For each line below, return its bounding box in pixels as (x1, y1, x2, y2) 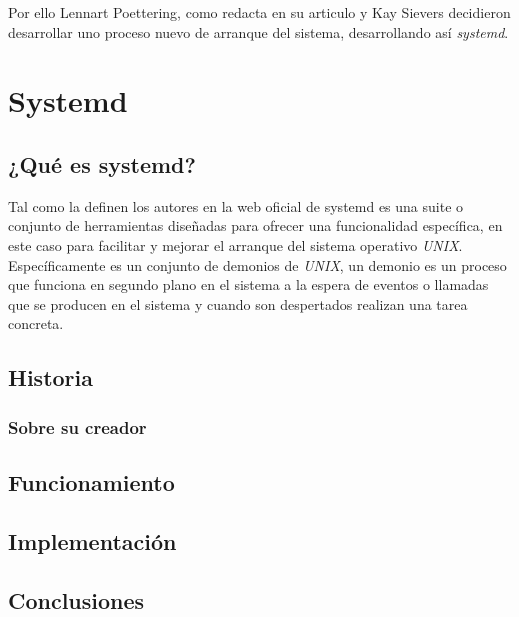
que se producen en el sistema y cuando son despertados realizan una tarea (8, 293, 468, 314)
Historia (8, 362, 93, 393)
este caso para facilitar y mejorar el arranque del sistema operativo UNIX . (8, 234, 463, 255)
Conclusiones (8, 584, 145, 615)
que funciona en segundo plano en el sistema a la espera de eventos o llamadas (8, 274, 489, 295)
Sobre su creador (8, 414, 147, 439)
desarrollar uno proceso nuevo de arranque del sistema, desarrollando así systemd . (8, 21, 509, 42)
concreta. (8, 313, 64, 334)
